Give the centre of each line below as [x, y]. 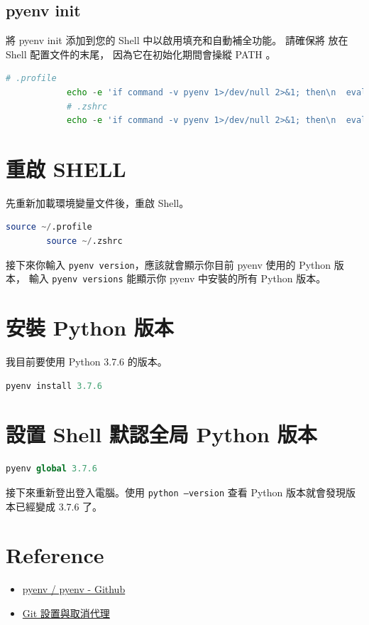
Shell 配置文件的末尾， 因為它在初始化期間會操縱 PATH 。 [141, 54]
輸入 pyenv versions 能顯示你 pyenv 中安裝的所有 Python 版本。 [177, 278]
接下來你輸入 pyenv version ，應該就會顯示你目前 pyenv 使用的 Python [169, 264]
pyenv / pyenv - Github [74, 589]
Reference [55, 555]
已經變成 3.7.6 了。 [59, 506]
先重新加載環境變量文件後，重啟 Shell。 [98, 202]
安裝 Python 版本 [90, 327]
